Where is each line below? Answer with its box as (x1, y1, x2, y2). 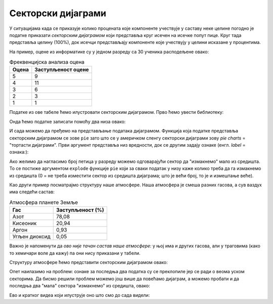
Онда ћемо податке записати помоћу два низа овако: (9, 118, 126, 124)
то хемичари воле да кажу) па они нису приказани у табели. (9, 250, 141, 256)
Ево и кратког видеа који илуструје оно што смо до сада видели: (9, 292, 150, 298)
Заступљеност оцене (34, 66, 89, 73)
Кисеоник (12, 220, 37, 227)
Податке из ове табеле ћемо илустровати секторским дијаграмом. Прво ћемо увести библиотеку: (9, 109, 224, 115)
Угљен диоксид (12, 233, 51, 240)
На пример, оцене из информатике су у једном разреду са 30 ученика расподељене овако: (9, 49, 209, 55)
